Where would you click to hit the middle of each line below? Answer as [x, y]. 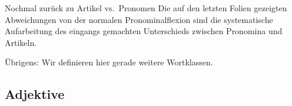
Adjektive [35, 94]
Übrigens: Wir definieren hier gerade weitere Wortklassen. [109, 62]
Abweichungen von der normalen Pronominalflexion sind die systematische [139, 19]
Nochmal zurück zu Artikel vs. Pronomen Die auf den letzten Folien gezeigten [146, 8]
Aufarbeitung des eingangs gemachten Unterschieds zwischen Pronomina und [144, 31]
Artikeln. [21, 42]
